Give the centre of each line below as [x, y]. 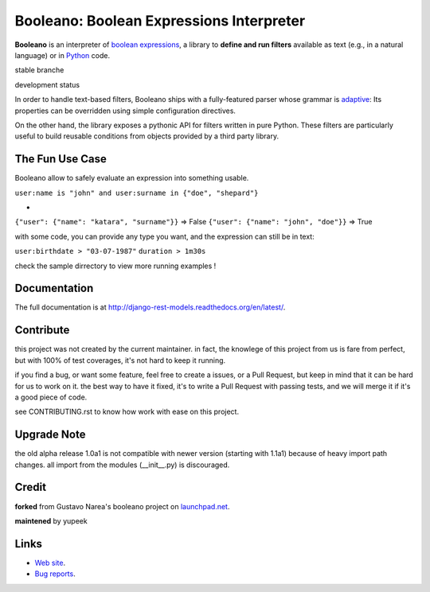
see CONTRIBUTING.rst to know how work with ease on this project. [127, 412]
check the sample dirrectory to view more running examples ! [115, 266]
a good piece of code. [51, 397]
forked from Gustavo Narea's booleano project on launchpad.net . [122, 506]
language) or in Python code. [63, 55]
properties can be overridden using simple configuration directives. [125, 111]
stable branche [39, 70]
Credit [31, 487]
